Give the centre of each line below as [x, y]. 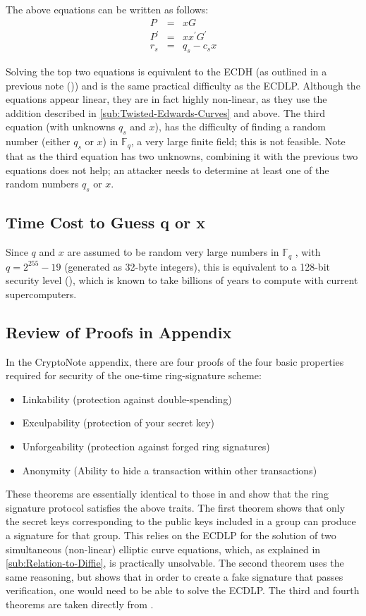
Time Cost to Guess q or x [105, 222]
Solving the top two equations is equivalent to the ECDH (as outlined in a [166, 71]
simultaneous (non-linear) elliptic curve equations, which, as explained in [163, 549]
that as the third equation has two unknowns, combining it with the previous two [182, 155]
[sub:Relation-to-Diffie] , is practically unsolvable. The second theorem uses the [175, 563]
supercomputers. [41, 294]
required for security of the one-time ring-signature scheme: [134, 375]
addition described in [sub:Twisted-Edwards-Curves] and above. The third [166, 112]
